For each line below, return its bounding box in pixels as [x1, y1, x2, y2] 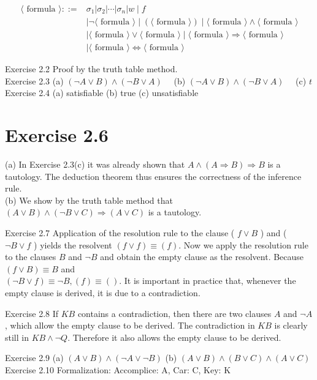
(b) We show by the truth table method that [5, 193, 173, 206]
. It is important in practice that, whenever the [119, 274, 296, 287]
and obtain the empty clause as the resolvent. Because [100, 250, 304, 263]
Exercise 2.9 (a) [5, 351, 64, 364]
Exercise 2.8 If [5, 307, 59, 319]
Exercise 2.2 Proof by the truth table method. [5, 62, 178, 75]
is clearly [274, 319, 308, 332]
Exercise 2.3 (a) [5, 74, 64, 87]
